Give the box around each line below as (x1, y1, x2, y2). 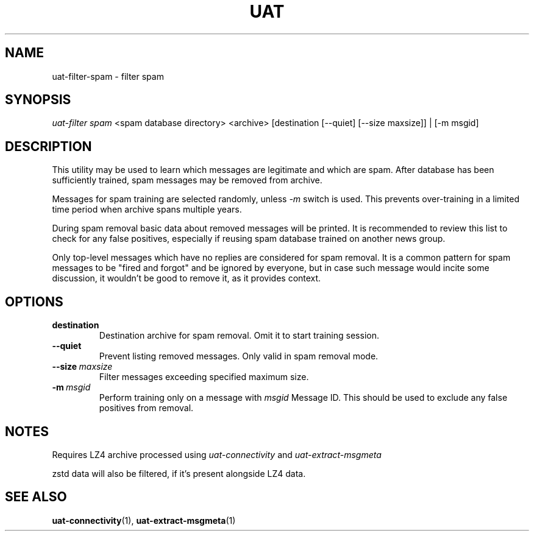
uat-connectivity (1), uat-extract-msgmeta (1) (52, 515, 236, 526)
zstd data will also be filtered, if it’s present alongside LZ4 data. (52, 468, 306, 479)
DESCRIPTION (5, 138, 92, 154)
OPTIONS (5, 294, 63, 309)
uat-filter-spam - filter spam (52, 71, 164, 82)
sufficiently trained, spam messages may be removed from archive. (52, 175, 322, 186)
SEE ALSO (5, 489, 67, 505)
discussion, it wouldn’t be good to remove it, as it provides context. (52, 273, 321, 284)
